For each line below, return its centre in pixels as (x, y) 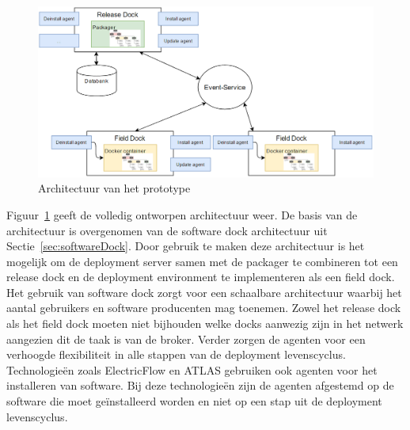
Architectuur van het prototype (114, 188)
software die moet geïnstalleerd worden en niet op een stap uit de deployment (194, 401)
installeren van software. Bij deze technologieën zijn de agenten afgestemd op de (200, 385)
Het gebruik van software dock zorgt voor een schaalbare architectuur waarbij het (204, 292)
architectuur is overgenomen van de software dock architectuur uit (167, 230)
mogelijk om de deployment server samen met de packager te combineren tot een (202, 261)
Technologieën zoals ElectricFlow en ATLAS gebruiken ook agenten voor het (192, 369)
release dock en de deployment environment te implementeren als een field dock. (201, 277)
